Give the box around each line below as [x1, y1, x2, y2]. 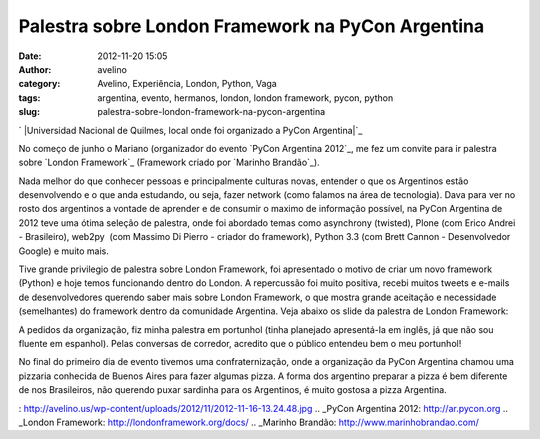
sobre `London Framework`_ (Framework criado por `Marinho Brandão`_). [18, 156, 320, 169]
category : [18, 78, 61, 90]
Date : [18, 50, 42, 62]
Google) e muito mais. [18, 245, 110, 257]
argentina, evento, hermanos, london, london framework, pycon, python [97, 91, 394, 104]
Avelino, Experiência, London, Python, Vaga [97, 78, 277, 90]
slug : [18, 106, 40, 118]
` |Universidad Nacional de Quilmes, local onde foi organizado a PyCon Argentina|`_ [18, 124, 363, 136]
